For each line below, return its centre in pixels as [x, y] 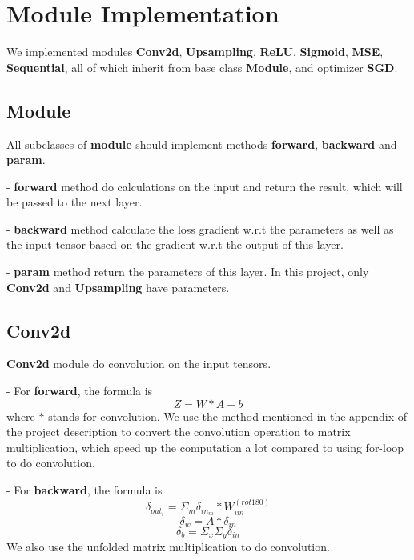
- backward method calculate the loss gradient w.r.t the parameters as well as [200, 228]
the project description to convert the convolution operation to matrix [179, 432]
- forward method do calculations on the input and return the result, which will [205, 186]
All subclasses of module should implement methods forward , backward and [202, 144]
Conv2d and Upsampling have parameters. [118, 287]
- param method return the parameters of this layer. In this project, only [188, 272]
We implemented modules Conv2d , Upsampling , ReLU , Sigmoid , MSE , [195, 52]
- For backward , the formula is [84, 490]
